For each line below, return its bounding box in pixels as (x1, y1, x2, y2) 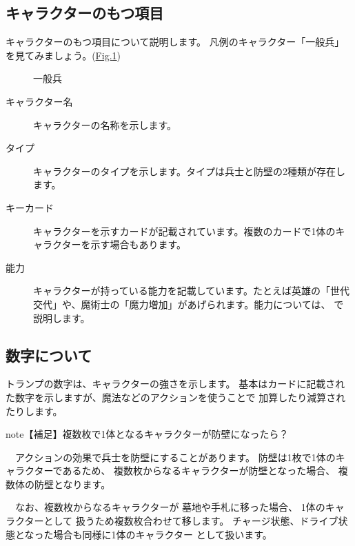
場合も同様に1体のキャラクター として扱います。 (53, 527, 272, 541)
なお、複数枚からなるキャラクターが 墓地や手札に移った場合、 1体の (14, 500, 325, 514)
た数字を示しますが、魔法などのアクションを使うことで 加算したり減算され (6, 390, 346, 404)
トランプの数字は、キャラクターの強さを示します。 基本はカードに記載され (6, 376, 345, 391)
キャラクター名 (6, 94, 73, 108)
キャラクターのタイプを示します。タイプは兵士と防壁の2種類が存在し (33, 163, 346, 178)
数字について (6, 344, 92, 365)
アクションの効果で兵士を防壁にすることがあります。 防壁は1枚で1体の (14, 449, 336, 464)
